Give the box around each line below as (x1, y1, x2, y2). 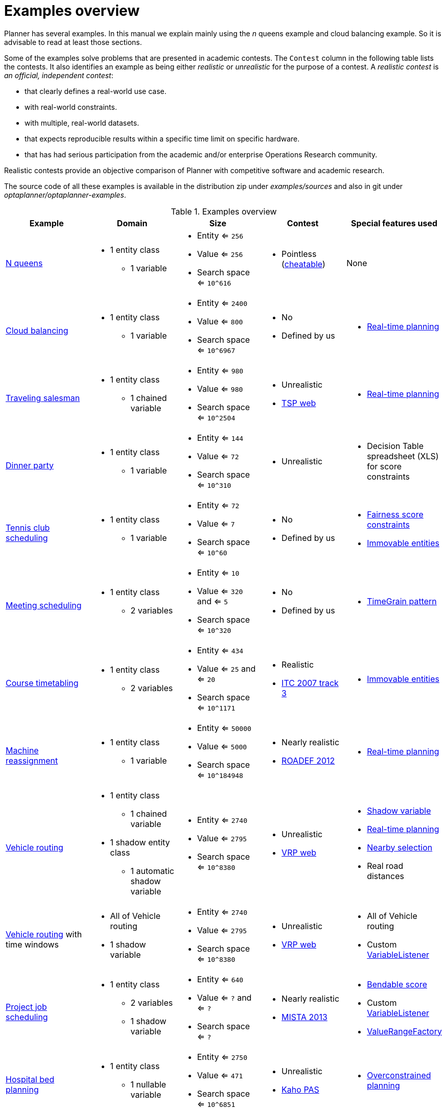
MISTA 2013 (281, 1011, 327, 1022)
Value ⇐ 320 (197, 585, 243, 596)
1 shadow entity (110, 837, 170, 847)
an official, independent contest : (4, 70, 113, 80)
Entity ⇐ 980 (197, 365, 244, 375)
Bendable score (367, 979, 427, 989)
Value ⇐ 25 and (197, 663, 256, 674)
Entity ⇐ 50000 (197, 722, 251, 733)
